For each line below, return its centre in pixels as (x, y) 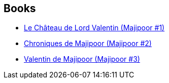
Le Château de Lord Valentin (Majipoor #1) (94, 28)
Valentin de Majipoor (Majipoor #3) (82, 59)
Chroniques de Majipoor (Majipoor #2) (88, 44)
